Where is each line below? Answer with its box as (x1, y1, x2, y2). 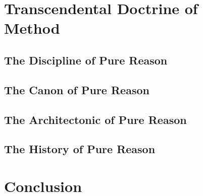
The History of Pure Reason (4, 141, 156, 157)
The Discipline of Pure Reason (4, 52, 168, 68)
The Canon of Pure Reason (4, 82, 149, 97)
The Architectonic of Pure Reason (4, 111, 187, 127)
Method (4, 18, 60, 38)
